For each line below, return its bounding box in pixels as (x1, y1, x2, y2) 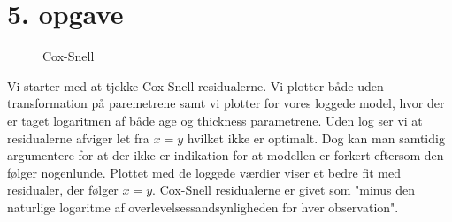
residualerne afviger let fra (7, 128, 149, 147)
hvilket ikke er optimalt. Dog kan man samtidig (187, 128, 445, 147)
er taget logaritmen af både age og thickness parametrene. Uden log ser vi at (7, 111, 423, 129)
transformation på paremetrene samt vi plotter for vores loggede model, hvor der (7, 94, 445, 112)
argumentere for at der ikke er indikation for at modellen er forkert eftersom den (7, 146, 444, 165)
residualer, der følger (7, 180, 119, 199)
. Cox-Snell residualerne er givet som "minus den (152, 180, 415, 199)
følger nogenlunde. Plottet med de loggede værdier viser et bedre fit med (7, 163, 401, 181)
